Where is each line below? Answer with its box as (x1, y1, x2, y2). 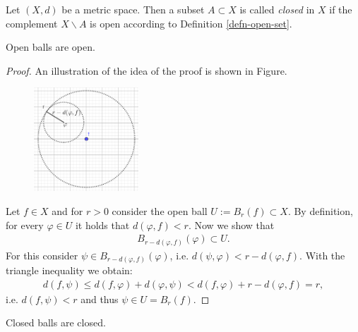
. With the (299, 247, 345, 262)
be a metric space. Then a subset (61, 2, 205, 16)
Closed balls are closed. (6, 315, 106, 330)
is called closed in (239, 2, 315, 16)
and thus (80, 291, 119, 306)
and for (52, 203, 83, 218)
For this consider (6, 247, 78, 262)
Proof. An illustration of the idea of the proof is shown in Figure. (6, 63, 287, 78)
